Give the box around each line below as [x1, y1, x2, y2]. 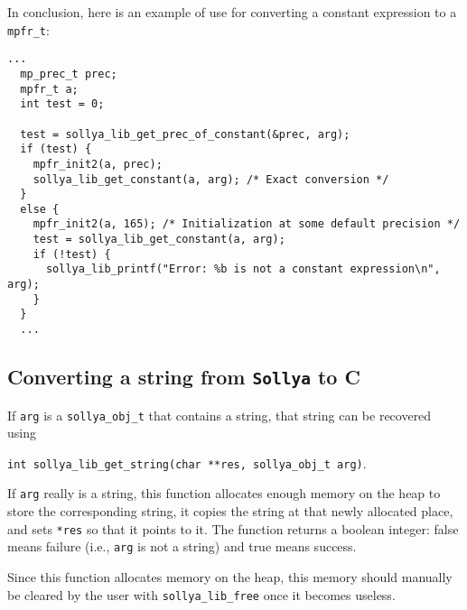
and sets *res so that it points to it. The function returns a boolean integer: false [7, 519, 459, 538]
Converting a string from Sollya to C [7, 363, 360, 391]
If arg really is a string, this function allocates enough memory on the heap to [7, 484, 441, 503]
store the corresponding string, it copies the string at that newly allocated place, [7, 502, 453, 521]
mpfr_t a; [20, 82, 79, 96]
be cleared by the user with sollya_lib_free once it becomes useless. [7, 585, 396, 604]
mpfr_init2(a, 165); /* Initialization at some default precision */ [33, 217, 461, 231]
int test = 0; [20, 97, 105, 111]
